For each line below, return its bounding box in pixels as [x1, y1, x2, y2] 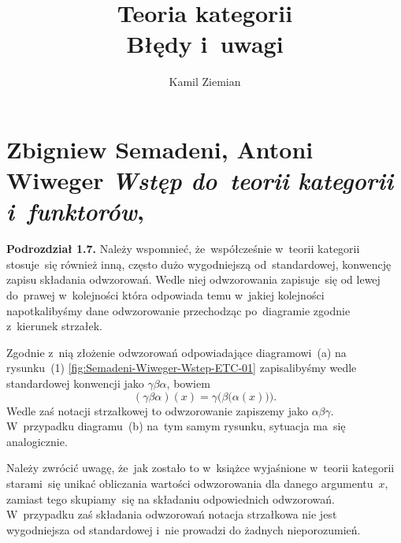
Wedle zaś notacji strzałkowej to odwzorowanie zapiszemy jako [6, 402, 308, 418]
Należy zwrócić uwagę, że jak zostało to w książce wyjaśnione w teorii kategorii [6, 459, 395, 476]
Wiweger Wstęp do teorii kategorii [6, 164, 393, 197]
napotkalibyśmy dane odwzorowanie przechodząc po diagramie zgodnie [6, 302, 351, 318]
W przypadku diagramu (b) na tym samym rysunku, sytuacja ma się [6, 418, 346, 434]
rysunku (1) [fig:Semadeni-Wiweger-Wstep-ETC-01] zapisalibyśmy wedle [6, 359, 357, 376]
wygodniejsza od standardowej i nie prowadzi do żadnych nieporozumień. [6, 521, 361, 537]
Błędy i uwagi [126, 28, 284, 60]
